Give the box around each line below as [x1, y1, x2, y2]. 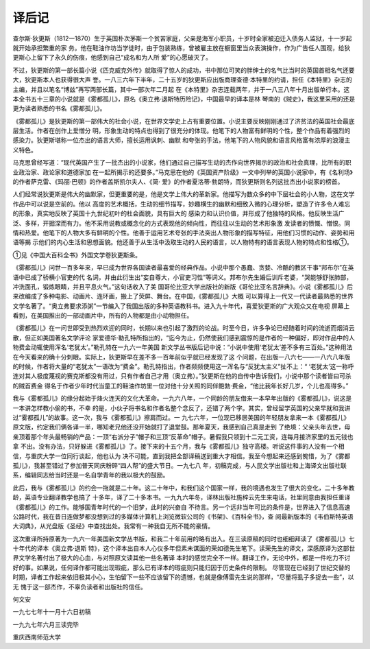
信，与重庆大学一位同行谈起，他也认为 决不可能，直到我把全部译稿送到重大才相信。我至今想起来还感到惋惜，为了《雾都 [12, 451, 351, 460]
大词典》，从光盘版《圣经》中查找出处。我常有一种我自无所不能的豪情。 [12, 522, 214, 530]
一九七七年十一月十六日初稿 [12, 608, 91, 616]
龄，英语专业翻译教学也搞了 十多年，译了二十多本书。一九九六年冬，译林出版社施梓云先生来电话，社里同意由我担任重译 [12, 493, 351, 501]
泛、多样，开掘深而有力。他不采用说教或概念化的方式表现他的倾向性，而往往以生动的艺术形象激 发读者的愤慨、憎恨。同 [12, 219, 351, 227]
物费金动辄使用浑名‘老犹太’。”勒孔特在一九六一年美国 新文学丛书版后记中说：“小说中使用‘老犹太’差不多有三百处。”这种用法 [12, 343, 353, 351]
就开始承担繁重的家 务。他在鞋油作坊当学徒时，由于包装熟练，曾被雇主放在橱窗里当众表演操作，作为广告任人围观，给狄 [12, 43, 351, 51]
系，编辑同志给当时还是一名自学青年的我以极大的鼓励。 [12, 471, 169, 480]
